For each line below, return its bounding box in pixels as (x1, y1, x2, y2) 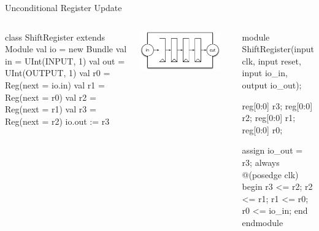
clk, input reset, (242, 54, 301, 67)
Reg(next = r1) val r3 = (5, 103, 96, 116)
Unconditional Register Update (5, 1, 122, 14)
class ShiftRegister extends (5, 30, 106, 43)
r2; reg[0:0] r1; (242, 111, 296, 124)
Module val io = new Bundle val (5, 42, 127, 55)
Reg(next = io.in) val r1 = (5, 78, 105, 91)
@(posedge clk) (242, 168, 299, 181)
